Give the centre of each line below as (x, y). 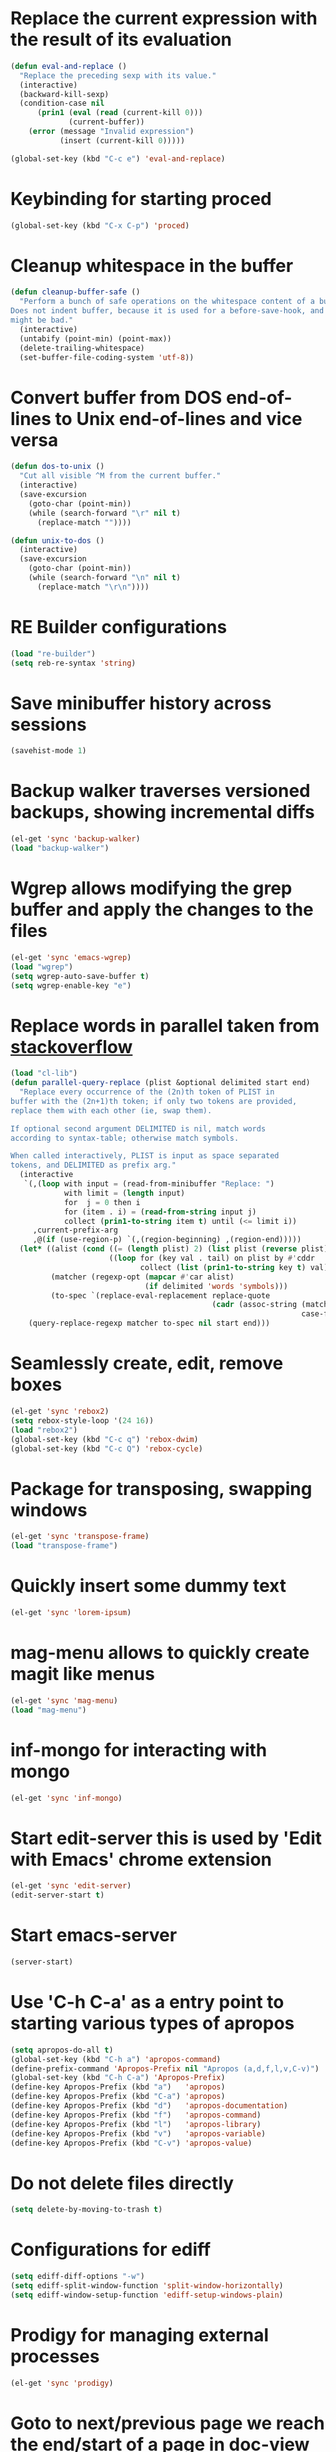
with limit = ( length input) (124, 1193)
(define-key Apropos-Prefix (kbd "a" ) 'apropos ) (118, 2087)
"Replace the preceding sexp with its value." (118, 75)
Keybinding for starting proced (141, 198)
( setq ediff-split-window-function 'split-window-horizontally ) (147, 2286)
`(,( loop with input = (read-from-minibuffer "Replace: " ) (149, 1184)
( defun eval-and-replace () (69, 66)
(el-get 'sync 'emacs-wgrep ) (71, 957)
